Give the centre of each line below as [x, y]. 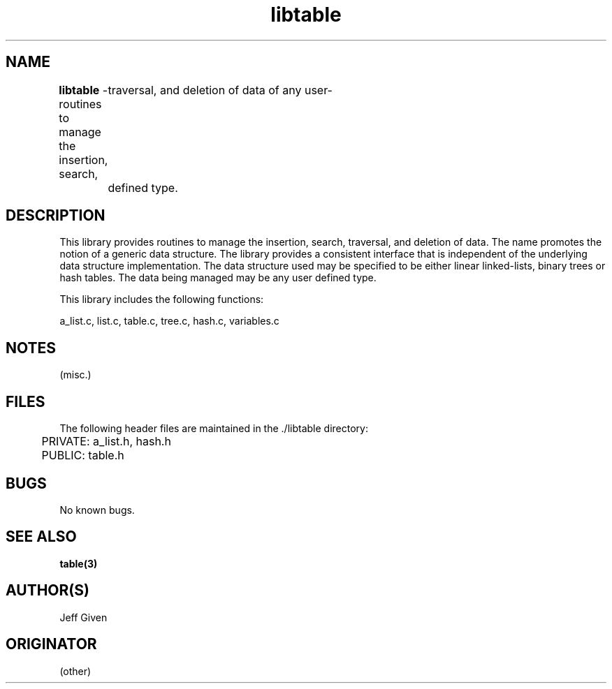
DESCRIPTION [56, 216]
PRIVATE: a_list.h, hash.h [106, 442]
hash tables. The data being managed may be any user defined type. [218, 278]
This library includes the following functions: [162, 299]
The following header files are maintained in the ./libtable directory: [214, 429]
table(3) [79, 563]
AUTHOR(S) [48, 591]
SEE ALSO [41, 537]
